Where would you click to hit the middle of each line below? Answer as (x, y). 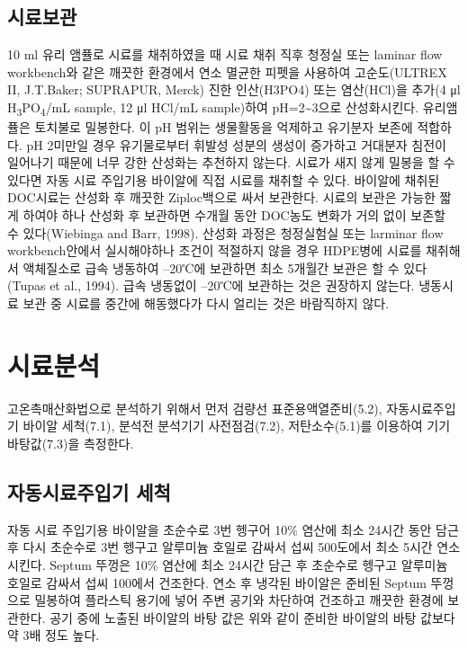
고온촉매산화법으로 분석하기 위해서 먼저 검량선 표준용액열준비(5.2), (195, 408)
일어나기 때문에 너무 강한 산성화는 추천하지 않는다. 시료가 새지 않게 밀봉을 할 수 (231, 162)
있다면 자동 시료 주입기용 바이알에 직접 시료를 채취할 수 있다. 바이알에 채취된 (224, 179)
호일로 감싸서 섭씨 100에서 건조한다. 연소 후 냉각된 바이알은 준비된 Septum (217, 582)
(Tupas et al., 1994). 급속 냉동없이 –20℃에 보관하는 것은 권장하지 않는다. (211, 285)
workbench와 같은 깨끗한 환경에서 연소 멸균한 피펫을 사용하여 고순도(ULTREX (227, 71)
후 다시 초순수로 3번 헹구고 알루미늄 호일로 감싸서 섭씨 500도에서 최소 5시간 (220, 547)
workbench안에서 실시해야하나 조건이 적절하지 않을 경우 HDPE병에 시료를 (215, 250)
